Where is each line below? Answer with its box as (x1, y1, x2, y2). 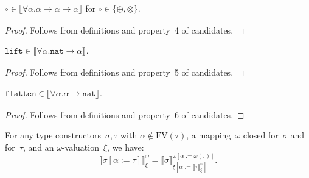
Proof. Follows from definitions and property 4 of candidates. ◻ (5, 23, 245, 36)
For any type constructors (5, 129, 101, 141)
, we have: (107, 140, 144, 153)
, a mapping (186, 129, 231, 141)
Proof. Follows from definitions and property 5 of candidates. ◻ (5, 66, 245, 79)
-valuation (61, 140, 99, 153)
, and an (23, 140, 54, 153)
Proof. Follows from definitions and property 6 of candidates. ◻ (5, 108, 245, 121)
